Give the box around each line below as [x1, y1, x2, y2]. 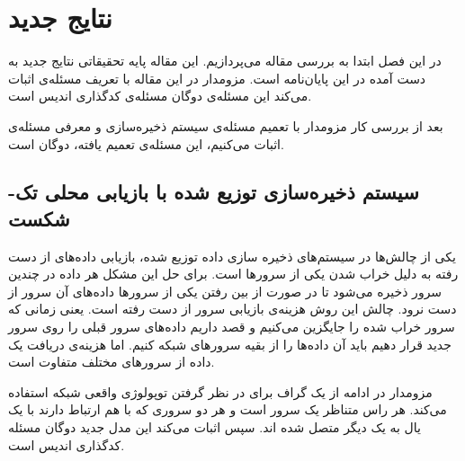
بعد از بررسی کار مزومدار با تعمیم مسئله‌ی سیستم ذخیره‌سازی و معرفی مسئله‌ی [8, 116, 443, 135]
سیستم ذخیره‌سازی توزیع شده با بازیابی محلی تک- [8, 178, 419, 206]
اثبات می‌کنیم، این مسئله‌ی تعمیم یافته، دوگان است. [8, 134, 284, 153]
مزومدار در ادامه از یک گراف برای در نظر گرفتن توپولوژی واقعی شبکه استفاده [8, 382, 433, 401]
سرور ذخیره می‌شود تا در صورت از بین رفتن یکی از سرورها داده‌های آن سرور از [8, 281, 443, 300]
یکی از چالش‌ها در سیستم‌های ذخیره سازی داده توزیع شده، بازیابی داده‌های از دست [8, 246, 456, 265]
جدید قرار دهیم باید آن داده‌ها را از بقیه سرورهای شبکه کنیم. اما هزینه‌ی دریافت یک [8, 334, 452, 353]
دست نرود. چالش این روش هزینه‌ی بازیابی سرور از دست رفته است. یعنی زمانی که [8, 299, 457, 318]
